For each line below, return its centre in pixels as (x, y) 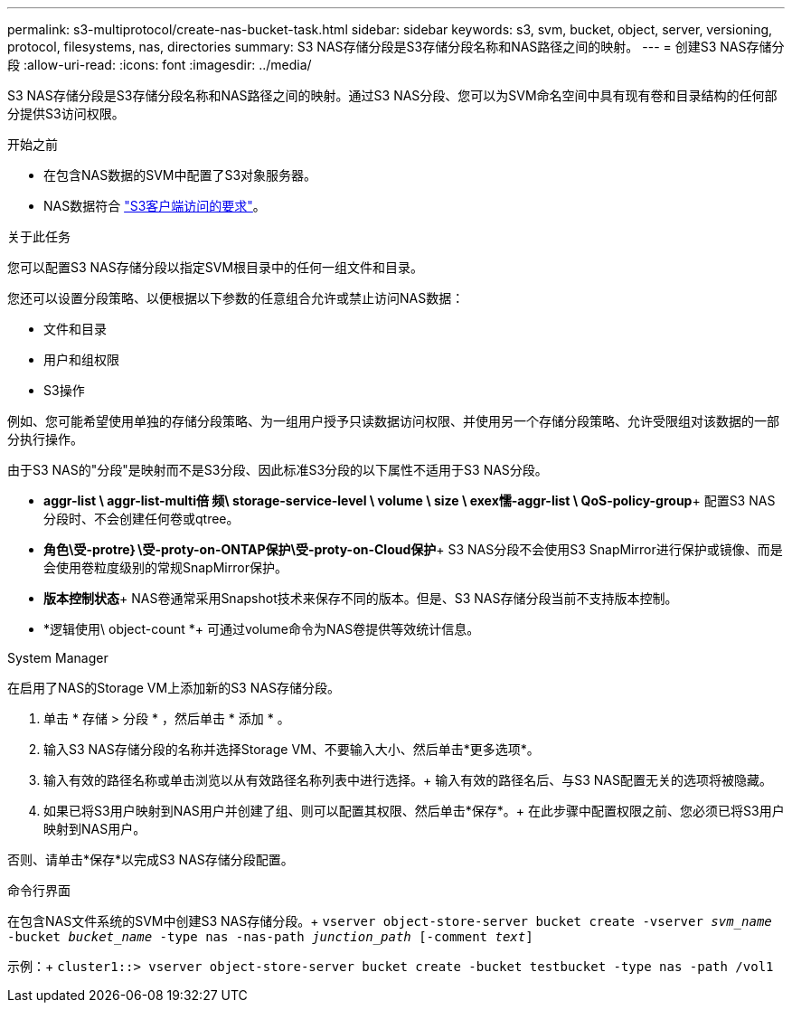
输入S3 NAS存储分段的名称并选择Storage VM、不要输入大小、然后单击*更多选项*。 (292, 749)
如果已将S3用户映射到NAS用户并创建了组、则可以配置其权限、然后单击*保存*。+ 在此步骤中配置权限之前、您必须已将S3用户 (414, 811)
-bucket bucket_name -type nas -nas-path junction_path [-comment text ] (270, 937)
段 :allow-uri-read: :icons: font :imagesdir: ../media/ (160, 65)
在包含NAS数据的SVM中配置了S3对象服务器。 (180, 175)
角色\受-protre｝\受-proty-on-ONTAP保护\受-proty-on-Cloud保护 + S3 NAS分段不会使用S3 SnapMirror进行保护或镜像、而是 (413, 549)
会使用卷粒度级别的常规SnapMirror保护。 (165, 567)
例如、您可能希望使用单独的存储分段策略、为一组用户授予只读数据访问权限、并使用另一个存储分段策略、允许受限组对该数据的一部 (393, 421)
